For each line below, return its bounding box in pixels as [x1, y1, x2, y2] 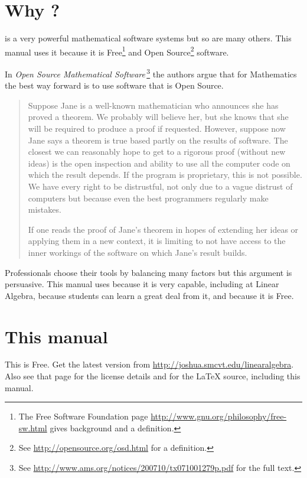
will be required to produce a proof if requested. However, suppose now [28, 122, 286, 134]
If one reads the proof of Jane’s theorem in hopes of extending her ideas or [28, 223, 299, 235]
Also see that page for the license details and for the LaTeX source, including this [5, 370, 301, 382]
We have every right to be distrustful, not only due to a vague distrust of [28, 180, 293, 192]
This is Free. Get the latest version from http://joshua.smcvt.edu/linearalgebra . [5, 358, 294, 370]
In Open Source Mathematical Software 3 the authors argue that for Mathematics [5, 66, 297, 80]
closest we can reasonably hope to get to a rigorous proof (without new [28, 145, 286, 158]
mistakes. [28, 203, 61, 216]
